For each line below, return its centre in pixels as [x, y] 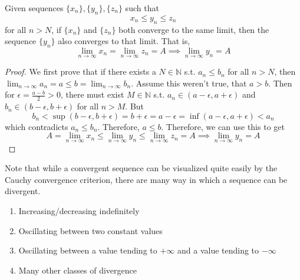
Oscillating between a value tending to [88, 250]
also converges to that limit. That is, [124, 41]
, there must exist [92, 94]
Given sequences [34, 8]
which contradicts [37, 126]
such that [142, 8]
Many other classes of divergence [78, 270]
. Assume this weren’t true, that [189, 83]
